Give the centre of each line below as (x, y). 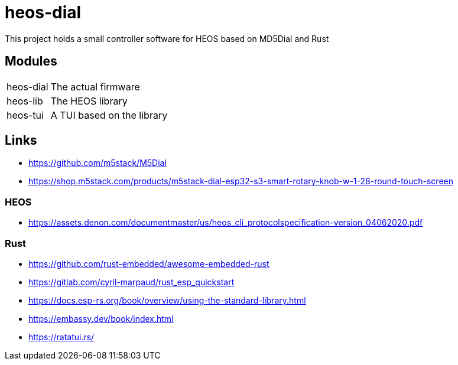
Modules (31, 61)
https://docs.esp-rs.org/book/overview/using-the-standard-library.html (167, 300)
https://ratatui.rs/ (61, 337)
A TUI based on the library (109, 115)
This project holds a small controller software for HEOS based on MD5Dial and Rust (167, 38)
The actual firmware (95, 87)
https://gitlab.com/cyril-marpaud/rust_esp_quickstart (131, 282)
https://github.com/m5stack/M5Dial (98, 163)
